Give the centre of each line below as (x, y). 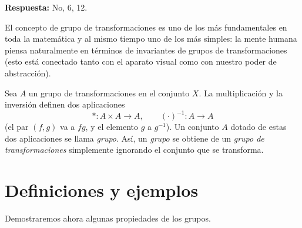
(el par (17, 127)
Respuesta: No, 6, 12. (46, 7)
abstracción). (28, 73)
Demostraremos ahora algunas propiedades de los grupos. (108, 218)
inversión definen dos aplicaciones (65, 104)
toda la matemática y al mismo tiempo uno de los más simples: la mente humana (151, 38)
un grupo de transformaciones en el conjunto (109, 93)
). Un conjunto (192, 127)
